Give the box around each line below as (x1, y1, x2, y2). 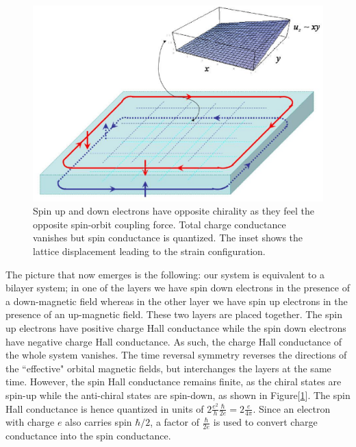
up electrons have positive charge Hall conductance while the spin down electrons (5, 321, 346, 335)
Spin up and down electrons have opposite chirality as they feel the (33, 204, 314, 218)
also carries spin (65, 415, 132, 429)
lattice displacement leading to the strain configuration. (33, 244, 266, 258)
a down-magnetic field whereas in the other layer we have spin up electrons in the (5, 293, 348, 308)
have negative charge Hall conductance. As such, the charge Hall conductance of (5, 334, 342, 348)
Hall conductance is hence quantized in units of (5, 401, 204, 415)
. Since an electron (253, 401, 331, 415)
